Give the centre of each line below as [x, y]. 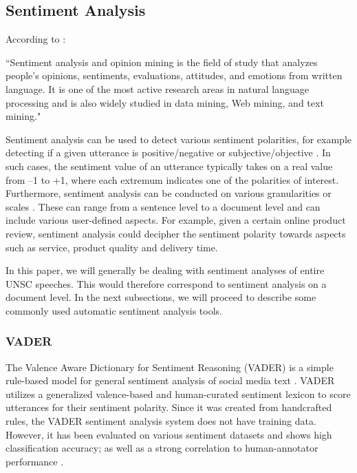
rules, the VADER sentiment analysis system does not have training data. [161, 421]
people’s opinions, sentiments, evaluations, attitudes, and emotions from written [174, 75]
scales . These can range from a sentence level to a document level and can [163, 206]
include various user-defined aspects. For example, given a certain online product [176, 220]
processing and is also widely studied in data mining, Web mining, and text [165, 102]
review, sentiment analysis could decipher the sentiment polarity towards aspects [176, 233]
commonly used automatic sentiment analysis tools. [114, 310]
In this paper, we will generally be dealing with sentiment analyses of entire [165, 270]
